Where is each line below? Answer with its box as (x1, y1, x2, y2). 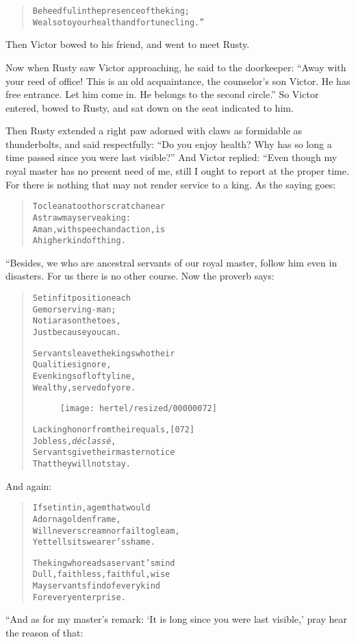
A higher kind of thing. (32, 236, 126, 246)
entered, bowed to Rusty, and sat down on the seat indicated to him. (5, 100, 294, 114)
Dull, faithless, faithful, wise (32, 569, 170, 580)
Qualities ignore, (32, 360, 112, 370)
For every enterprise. (32, 592, 126, 602)
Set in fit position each (32, 293, 131, 304)
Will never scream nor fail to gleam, (32, 526, 180, 536)
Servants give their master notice (32, 447, 175, 458)
